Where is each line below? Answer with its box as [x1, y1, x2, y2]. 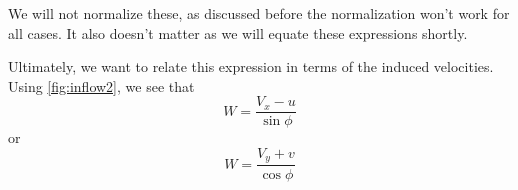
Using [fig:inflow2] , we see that [8, 75, 195, 96]
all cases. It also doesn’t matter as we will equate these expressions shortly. [8, 22, 468, 43]
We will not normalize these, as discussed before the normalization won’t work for [8, 3, 510, 23]
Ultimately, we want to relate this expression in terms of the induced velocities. [8, 56, 494, 77]
